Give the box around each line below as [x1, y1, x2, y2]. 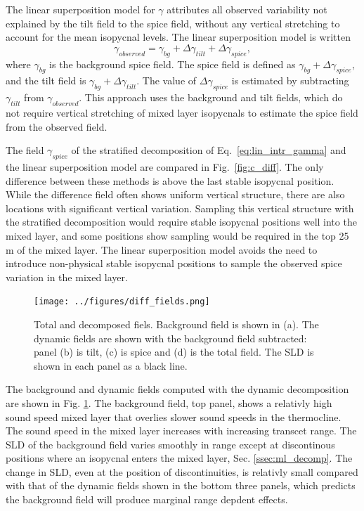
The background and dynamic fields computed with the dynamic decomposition [6, 382, 349, 396]
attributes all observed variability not [167, 2, 327, 16]
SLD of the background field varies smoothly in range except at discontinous [6, 436, 335, 451]
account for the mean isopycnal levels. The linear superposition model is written [6, 30, 351, 44]
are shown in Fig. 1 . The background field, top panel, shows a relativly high [6, 395, 332, 410]
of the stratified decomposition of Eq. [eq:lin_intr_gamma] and [71, 143, 346, 157]
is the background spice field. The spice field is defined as [49, 56, 296, 71]
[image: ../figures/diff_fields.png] [34, 297, 210, 307]
